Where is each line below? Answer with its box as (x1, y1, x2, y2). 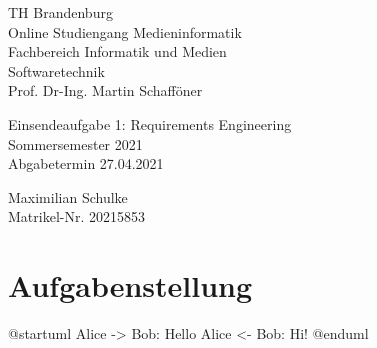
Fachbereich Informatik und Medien (8, 41, 227, 62)
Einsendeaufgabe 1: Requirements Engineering (8, 113, 292, 134)
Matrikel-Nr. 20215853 (8, 206, 145, 227)
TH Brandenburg (8, 2, 113, 22)
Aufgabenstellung (8, 265, 253, 306)
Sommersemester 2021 (8, 133, 143, 154)
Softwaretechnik (8, 60, 105, 81)
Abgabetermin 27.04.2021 (8, 153, 164, 174)
